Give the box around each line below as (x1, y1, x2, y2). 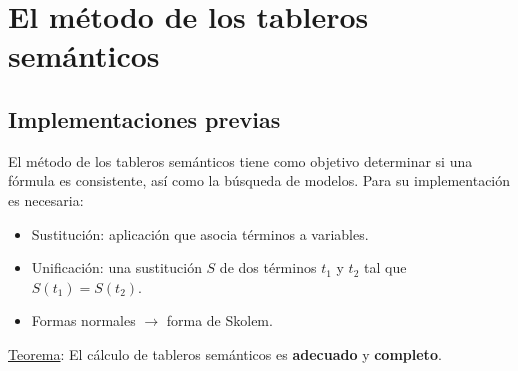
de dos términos (219, 257, 317, 278)
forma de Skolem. (166, 310, 273, 331)
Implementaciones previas (8, 103, 281, 134)
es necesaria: (8, 189, 84, 210)
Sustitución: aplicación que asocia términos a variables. (31, 223, 369, 244)
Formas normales (31, 310, 136, 331)
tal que (364, 257, 407, 278)
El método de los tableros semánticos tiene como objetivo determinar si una (8, 150, 473, 171)
